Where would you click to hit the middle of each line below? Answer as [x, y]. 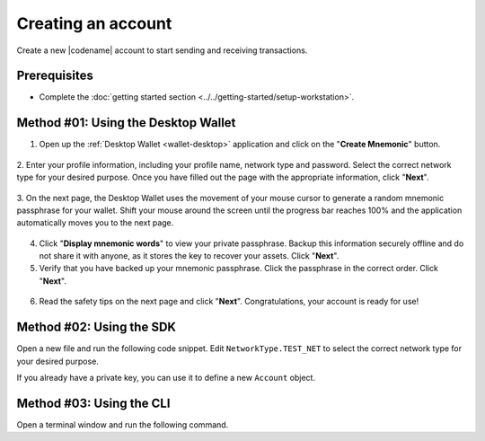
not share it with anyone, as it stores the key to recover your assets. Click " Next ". [189, 256]
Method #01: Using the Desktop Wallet [126, 123]
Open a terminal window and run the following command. [123, 424]
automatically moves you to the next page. [95, 223]
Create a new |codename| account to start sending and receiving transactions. [162, 50]
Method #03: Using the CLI [93, 403]
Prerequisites [55, 76]
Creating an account [94, 23]
